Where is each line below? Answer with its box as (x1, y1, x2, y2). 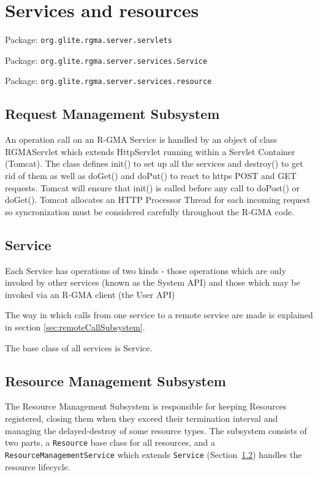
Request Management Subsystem (5, 104, 220, 123)
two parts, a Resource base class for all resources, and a (5, 436, 215, 449)
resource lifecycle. (5, 460, 70, 473)
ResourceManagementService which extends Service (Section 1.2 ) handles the (5, 448, 302, 460)
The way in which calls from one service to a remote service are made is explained (5, 308, 313, 321)
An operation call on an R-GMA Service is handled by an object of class (5, 133, 277, 146)
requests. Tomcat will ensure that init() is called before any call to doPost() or (5, 181, 300, 194)
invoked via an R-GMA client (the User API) (5, 288, 175, 300)
